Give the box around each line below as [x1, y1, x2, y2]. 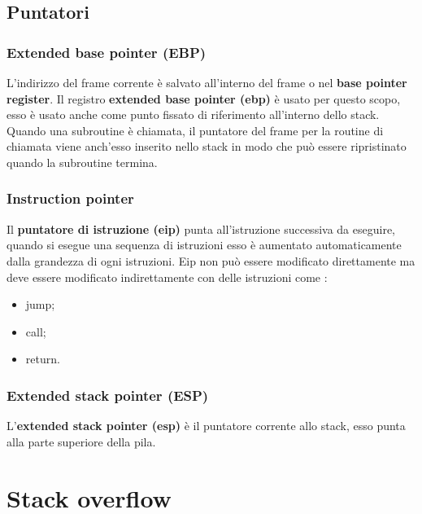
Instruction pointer [7, 188, 134, 209]
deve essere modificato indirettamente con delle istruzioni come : [7, 268, 328, 285]
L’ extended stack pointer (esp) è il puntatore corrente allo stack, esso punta [7, 417, 406, 434]
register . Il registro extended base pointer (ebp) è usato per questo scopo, [7, 90, 401, 107]
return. [25, 350, 60, 367]
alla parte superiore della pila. [7, 433, 156, 450]
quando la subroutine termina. [7, 153, 158, 170]
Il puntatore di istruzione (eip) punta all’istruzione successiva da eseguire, [7, 220, 395, 237]
